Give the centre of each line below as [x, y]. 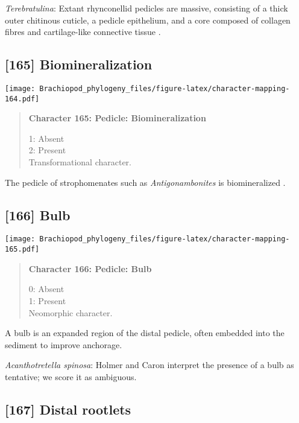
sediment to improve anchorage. [64, 344]
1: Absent [46, 138]
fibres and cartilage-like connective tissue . [83, 32]
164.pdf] [22, 99]
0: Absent [46, 289]
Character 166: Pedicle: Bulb [90, 268]
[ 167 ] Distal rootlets [68, 409]
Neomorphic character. [71, 312]
